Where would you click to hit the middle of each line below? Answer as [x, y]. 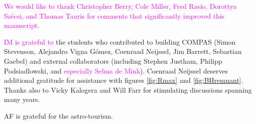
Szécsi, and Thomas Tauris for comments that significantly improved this [114, 15]
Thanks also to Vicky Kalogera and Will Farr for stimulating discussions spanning [128, 89]
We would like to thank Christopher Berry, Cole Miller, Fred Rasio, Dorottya [120, 6]
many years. [22, 99]
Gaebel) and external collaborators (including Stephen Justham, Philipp [113, 61]
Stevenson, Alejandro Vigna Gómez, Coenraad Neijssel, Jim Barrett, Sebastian [123, 51]
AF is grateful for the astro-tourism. [59, 115]
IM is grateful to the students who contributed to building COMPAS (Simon [120, 41]
